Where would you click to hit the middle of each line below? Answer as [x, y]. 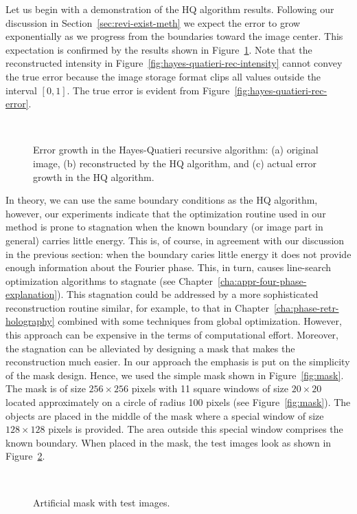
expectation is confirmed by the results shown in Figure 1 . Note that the [159, 49]
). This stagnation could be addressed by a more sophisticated [188, 294]
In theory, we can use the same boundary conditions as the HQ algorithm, [162, 200]
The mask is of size [46, 388]
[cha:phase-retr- [306, 307]
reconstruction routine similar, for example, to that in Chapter [137, 307]
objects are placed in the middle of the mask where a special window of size [165, 415]
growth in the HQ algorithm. [94, 176]
